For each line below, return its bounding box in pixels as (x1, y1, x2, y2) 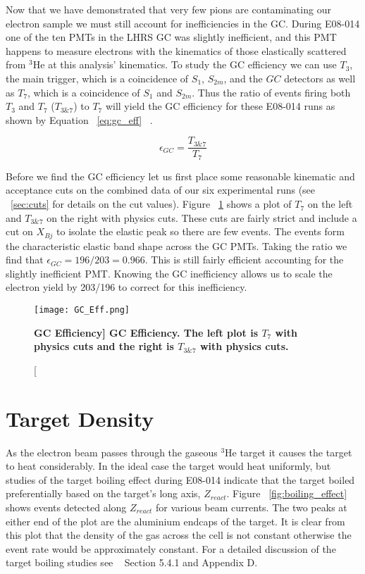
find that (6, 252, 44, 267)
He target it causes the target (225, 444, 352, 459)
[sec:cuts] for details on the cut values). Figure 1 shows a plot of (11, 196, 292, 211)
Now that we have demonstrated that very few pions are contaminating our (6, 2, 331, 16)
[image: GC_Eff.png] (34, 305, 130, 316)
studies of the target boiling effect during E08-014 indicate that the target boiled (6, 472, 355, 487)
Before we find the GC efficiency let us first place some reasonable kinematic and (6, 168, 355, 183)
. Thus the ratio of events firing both (192, 85, 351, 99)
